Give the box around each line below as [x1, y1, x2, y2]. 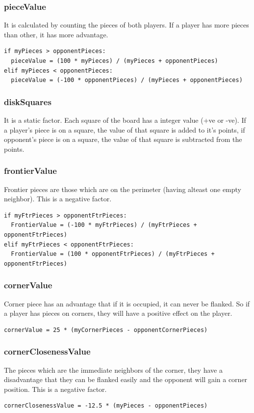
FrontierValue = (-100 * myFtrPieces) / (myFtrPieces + [11, 221, 197, 229]
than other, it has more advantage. [4, 29, 108, 39]
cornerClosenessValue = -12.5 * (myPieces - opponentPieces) [4, 402, 208, 410]
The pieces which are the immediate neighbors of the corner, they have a [4, 364, 223, 375]
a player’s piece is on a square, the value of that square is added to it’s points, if [4, 124, 245, 135]
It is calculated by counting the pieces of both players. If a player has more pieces [4, 20, 249, 30]
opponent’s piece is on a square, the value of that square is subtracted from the [4, 134, 242, 144]
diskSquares [4, 95, 51, 108]
